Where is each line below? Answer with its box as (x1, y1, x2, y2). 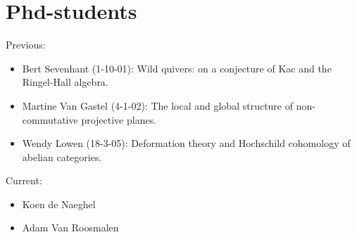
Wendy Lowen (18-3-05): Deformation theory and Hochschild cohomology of (22, 136, 351, 150)
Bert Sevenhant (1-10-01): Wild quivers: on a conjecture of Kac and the (22, 60, 332, 75)
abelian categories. (22, 149, 102, 164)
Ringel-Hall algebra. (22, 75, 108, 89)
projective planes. (81, 112, 157, 127)
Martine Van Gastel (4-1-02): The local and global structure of (22, 98, 294, 113)
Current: (6, 173, 42, 188)
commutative (22, 112, 78, 127)
